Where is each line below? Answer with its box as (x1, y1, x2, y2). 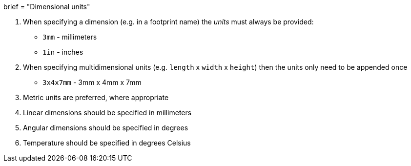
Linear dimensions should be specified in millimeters (23, 108, 192, 117)
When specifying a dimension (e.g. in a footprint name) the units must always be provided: (23, 18, 314, 26)
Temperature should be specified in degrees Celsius (23, 139, 191, 147)
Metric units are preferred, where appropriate (23, 93, 169, 102)
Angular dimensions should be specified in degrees (23, 124, 188, 132)
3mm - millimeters (42, 33, 97, 41)
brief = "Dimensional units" (3, 2, 90, 11)
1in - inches (42, 48, 83, 56)
